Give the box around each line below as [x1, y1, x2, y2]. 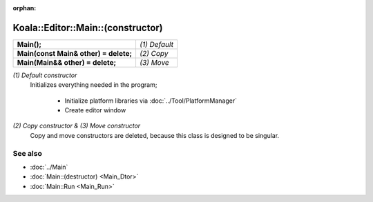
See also [12, 148, 43, 158]
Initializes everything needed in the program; [30, 81, 157, 89]
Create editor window [64, 106, 126, 114]
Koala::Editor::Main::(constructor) [12, 21, 164, 34]
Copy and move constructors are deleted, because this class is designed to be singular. [30, 131, 280, 139]
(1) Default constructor [12, 71, 77, 79]
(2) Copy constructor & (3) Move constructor [12, 121, 141, 130]
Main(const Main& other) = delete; [17, 48, 133, 58]
